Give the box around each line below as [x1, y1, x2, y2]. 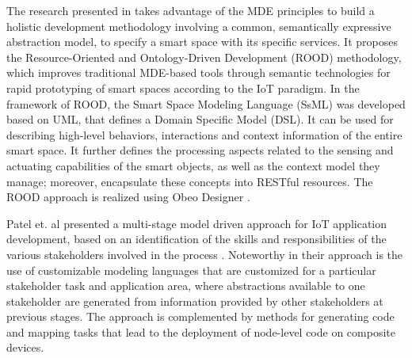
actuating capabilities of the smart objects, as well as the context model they [6, 157, 380, 173]
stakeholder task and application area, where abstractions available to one [6, 277, 365, 294]
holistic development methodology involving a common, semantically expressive [6, 17, 391, 34]
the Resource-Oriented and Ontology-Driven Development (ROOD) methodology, [6, 48, 402, 65]
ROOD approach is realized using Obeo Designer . [6, 189, 250, 205]
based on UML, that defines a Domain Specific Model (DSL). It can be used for [6, 111, 394, 128]
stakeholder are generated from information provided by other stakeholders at [6, 292, 383, 309]
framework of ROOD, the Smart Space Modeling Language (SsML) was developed [6, 95, 406, 112]
